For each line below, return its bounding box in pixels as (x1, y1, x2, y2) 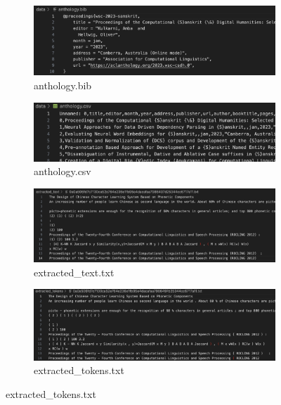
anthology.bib (34, 78, 92, 93)
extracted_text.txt (34, 264, 115, 279)
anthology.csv (34, 164, 91, 179)
